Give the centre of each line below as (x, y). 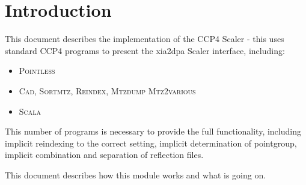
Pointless (37, 71)
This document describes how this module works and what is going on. (136, 174)
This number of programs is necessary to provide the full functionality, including (153, 131)
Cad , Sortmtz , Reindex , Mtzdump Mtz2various (107, 90)
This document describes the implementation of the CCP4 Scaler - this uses (145, 39)
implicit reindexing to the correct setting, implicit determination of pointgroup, (151, 143)
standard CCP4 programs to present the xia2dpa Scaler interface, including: (145, 50)
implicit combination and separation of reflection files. (104, 155)
